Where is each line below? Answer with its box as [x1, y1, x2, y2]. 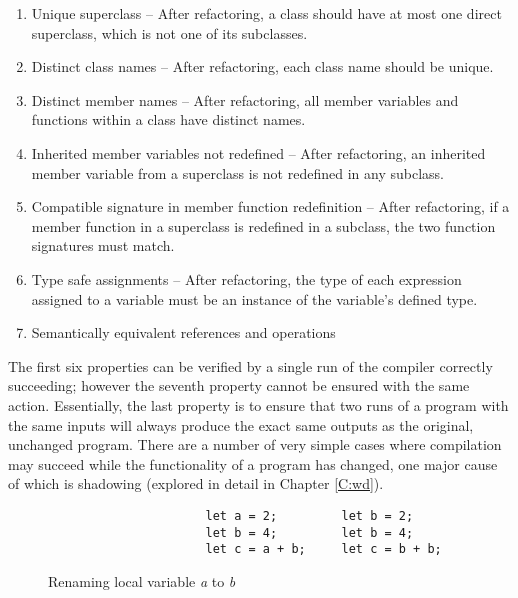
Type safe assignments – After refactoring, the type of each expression [31, 268, 462, 289]
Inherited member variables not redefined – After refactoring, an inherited [31, 142, 486, 163]
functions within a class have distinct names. [31, 109, 306, 130]
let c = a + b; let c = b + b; [205, 542, 442, 557]
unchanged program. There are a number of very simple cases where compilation [8, 434, 502, 455]
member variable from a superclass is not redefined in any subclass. [31, 162, 444, 183]
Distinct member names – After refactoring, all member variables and [31, 89, 459, 110]
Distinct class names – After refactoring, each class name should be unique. [31, 56, 494, 77]
